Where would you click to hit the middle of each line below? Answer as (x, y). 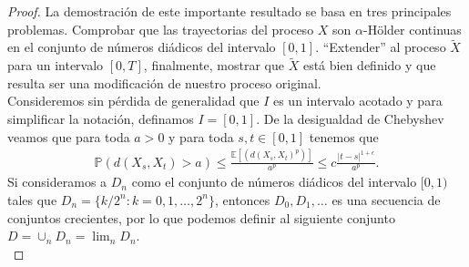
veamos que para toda (69, 136)
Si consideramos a (57, 182)
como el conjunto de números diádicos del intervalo (274, 182)
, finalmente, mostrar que (214, 65)
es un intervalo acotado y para (357, 101)
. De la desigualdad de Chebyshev (350, 118)
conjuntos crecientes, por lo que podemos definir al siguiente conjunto (201, 217)
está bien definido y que (369, 65)
